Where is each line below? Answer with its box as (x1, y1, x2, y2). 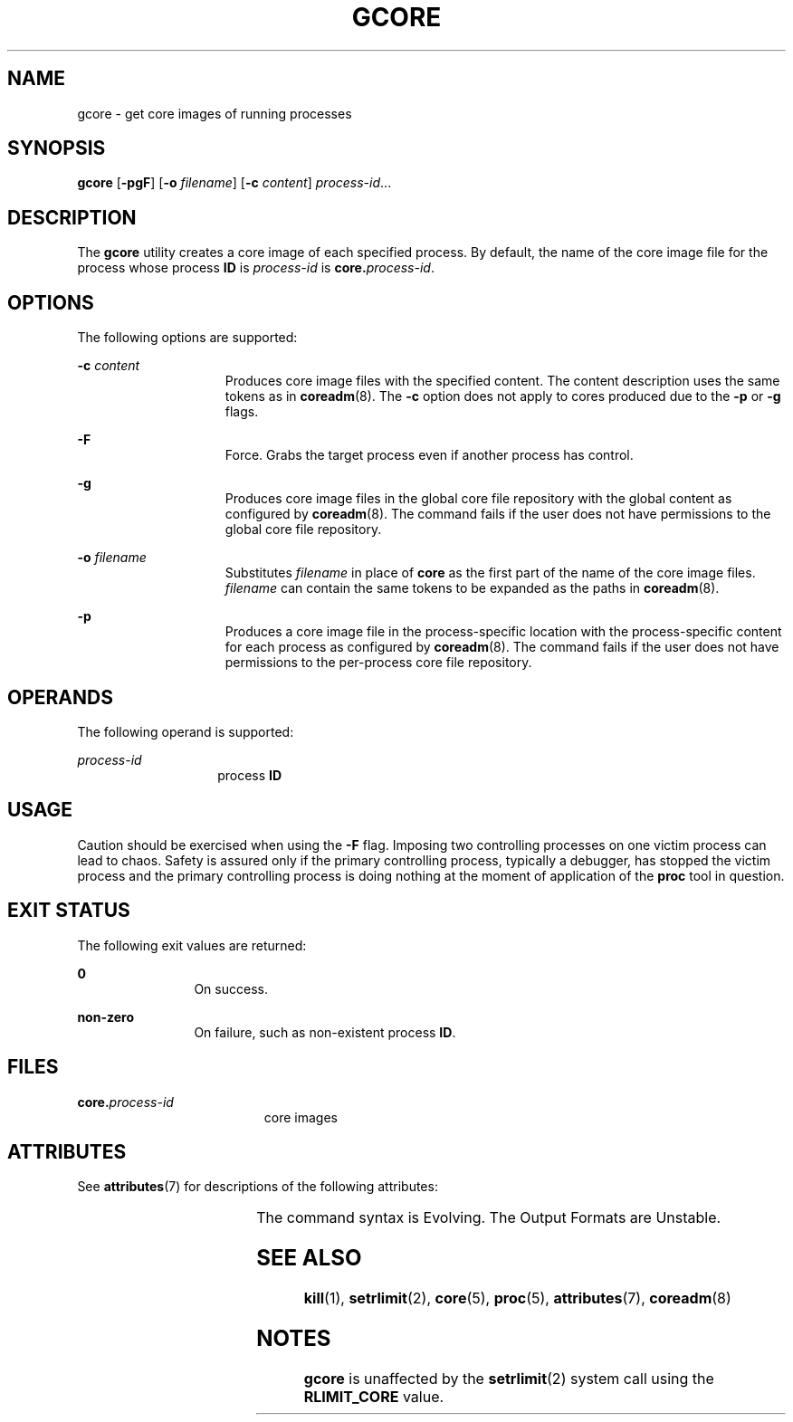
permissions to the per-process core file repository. (225, 654, 532, 671)
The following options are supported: (77, 329, 298, 346)
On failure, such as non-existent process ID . (194, 1024, 456, 1040)
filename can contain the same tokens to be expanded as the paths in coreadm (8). (225, 580, 720, 596)
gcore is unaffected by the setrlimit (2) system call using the (303, 1369, 714, 1388)
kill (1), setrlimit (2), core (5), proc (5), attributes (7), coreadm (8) (303, 1289, 731, 1308)
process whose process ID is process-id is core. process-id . (77, 260, 435, 276)
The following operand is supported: (77, 723, 294, 740)
